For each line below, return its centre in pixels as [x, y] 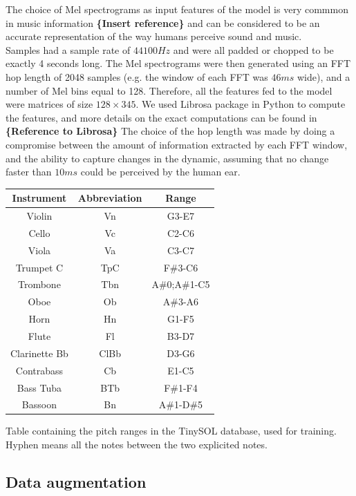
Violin [39, 216]
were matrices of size [49, 104]
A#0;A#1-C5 [181, 284]
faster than [29, 172]
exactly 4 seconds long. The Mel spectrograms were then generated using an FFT [178, 63]
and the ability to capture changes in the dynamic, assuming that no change [167, 158]
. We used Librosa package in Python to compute [241, 104]
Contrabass [39, 370]
